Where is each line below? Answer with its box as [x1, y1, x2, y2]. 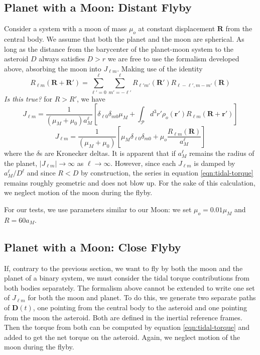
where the [4, 147, 34, 158]
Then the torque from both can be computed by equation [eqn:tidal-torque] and [4, 322, 250, 332]
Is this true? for [4, 93, 53, 104]
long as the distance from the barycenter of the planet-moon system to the [4, 43, 233, 54]
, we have [77, 93, 105, 104]
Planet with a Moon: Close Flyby [4, 239, 181, 254]
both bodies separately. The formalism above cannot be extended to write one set [4, 282, 255, 293]
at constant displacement [138, 23, 215, 34]
